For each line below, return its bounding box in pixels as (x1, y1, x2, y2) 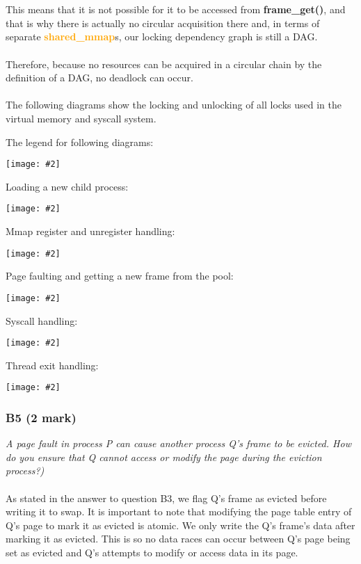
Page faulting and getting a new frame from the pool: (6, 268, 234, 283)
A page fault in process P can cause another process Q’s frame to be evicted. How (6, 436, 351, 451)
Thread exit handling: (6, 357, 99, 372)
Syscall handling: (6, 313, 78, 328)
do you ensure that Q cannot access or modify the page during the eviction (6, 449, 322, 464)
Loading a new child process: (6, 179, 129, 193)
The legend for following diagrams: (6, 134, 154, 149)
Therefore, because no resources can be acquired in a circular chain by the (6, 56, 322, 71)
